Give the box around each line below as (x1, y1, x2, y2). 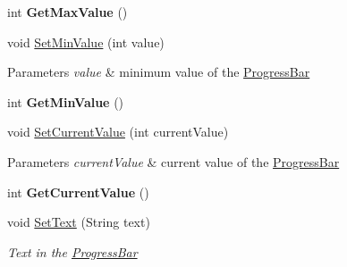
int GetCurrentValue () (7, 182, 149, 201)
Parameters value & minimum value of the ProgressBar (7, 63, 310, 81)
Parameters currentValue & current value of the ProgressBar (7, 152, 340, 171)
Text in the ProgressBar (7, 242, 138, 261)
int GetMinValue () (7, 92, 124, 111)
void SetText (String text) (7, 213, 150, 231)
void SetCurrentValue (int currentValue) (7, 122, 229, 141)
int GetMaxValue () (7, 3, 128, 21)
